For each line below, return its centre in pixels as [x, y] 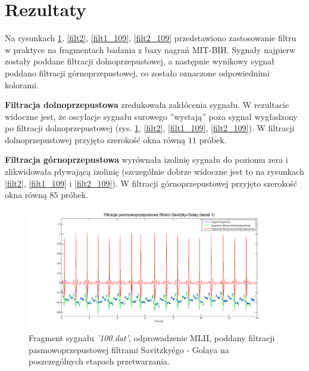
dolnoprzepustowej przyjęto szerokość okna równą [95, 139]
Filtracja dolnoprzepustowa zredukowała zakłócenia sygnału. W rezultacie [147, 105]
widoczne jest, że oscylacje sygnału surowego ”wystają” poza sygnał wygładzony [151, 116]
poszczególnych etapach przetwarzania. [99, 361]
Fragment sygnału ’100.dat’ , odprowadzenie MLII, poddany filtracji [152, 338]
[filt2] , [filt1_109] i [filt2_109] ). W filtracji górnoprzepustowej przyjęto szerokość [151, 183]
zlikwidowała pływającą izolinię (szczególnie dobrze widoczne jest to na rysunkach [154, 171]
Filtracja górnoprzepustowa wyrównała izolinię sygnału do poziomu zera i [146, 160]
